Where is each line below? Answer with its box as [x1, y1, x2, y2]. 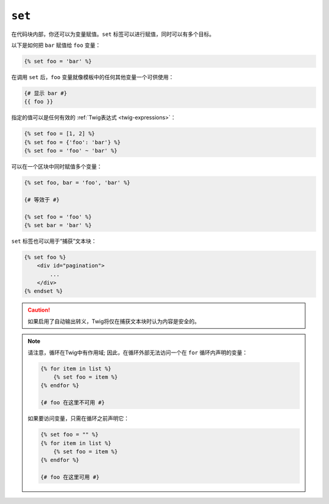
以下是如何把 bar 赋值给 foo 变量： [11, 41, 101, 49]
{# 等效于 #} [24, 196, 60, 203]
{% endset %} [24, 288, 63, 295]
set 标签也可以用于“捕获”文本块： [11, 237, 97, 245]
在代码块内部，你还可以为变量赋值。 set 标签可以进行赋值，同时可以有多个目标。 [11, 30, 215, 38]
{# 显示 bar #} [24, 89, 67, 97]
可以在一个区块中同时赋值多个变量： [11, 163, 102, 170]
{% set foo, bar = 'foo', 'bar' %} [24, 180, 130, 186]
